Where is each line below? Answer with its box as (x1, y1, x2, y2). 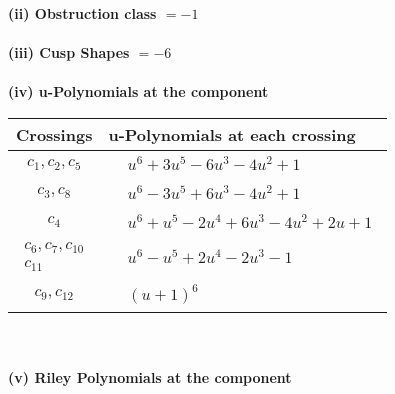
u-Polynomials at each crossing (108, 122, 356, 146)
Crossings (16, 122, 93, 146)
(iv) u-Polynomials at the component (8, 81, 269, 102)
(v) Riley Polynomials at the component (8, 366, 292, 387)
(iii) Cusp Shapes (8, 42, 130, 63)
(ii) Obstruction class (8, 3, 157, 23)
